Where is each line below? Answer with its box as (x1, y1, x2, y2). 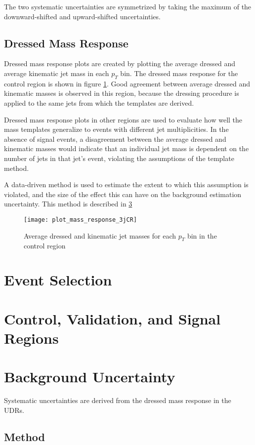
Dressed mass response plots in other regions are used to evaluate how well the (4, 114, 243, 124)
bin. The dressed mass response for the (120, 68, 238, 78)
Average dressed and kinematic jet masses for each (24, 230, 176, 241)
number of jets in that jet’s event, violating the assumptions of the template (4, 153, 234, 163)
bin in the (187, 230, 217, 241)
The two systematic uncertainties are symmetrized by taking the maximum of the (4, 1, 252, 11)
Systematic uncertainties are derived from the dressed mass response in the (4, 395, 231, 405)
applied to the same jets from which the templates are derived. (4, 97, 194, 108)
